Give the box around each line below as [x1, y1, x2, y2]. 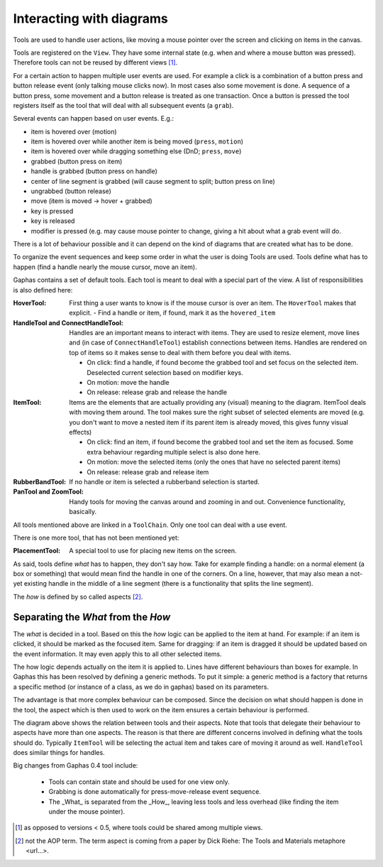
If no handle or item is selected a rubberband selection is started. [69, 477, 260, 486]
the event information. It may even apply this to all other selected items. [13, 650, 223, 658]
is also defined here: [13, 285, 73, 294]
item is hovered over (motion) [30, 127, 117, 136]
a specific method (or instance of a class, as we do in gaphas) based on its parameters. [13, 682, 270, 691]
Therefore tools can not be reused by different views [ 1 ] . [13, 58, 178, 67]
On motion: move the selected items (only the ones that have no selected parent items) [87, 458, 341, 467]
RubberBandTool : [13, 477, 67, 486]
